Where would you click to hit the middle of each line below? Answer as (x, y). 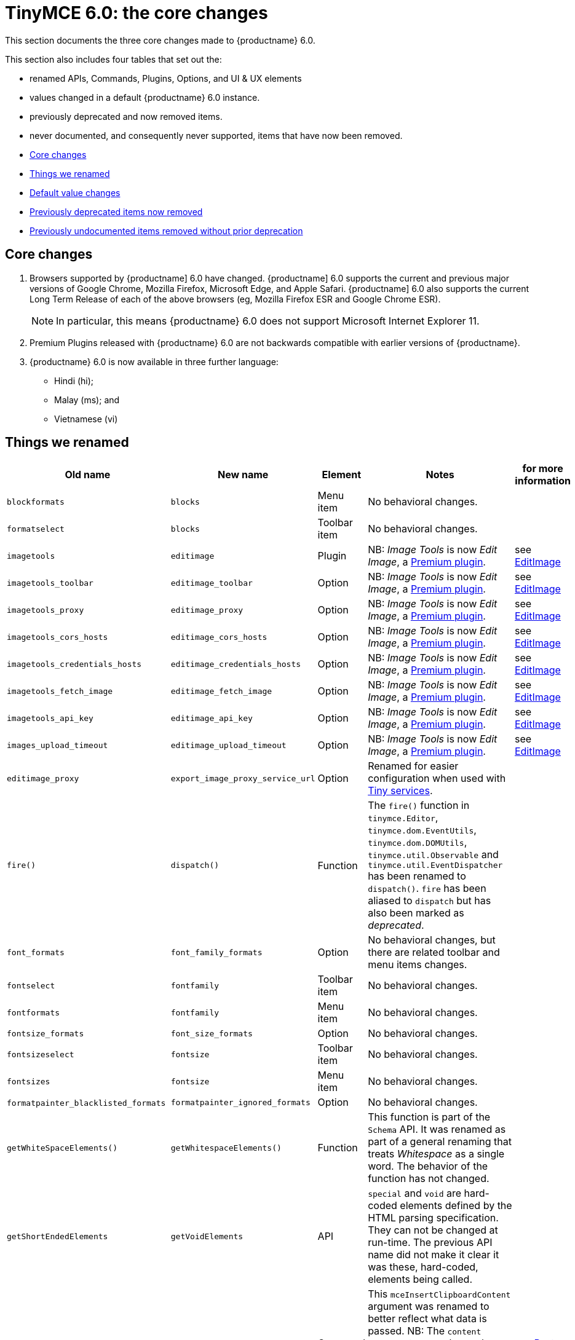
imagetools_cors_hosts (57, 637)
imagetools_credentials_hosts (74, 664)
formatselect (36, 529)
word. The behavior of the (428, 1166)
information (543, 481)
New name (243, 475)
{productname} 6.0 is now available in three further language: (154, 361)
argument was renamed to (429, 1306)
